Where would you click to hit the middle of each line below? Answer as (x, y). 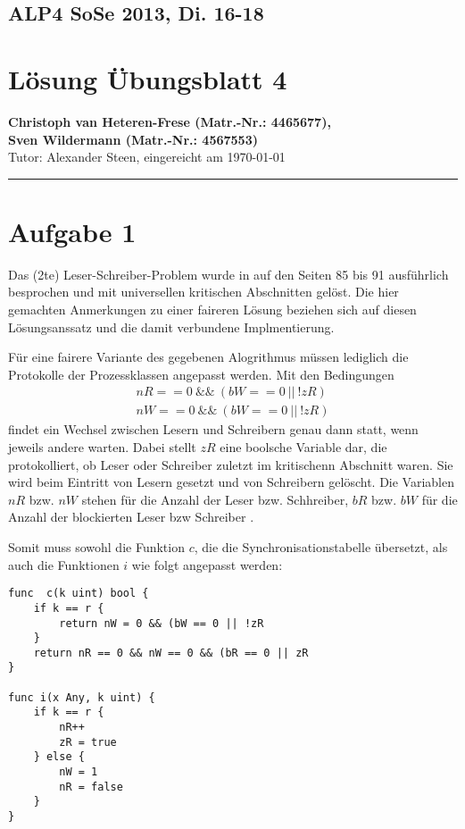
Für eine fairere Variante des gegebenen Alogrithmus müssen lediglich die (208, 357)
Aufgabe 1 (72, 231)
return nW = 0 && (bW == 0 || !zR (162, 623)
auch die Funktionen (64, 564)
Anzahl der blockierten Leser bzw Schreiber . (131, 517)
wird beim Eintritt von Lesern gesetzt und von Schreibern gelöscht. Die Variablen (232, 482)
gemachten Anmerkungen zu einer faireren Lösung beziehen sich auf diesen (212, 309)
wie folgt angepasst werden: (207, 564)
